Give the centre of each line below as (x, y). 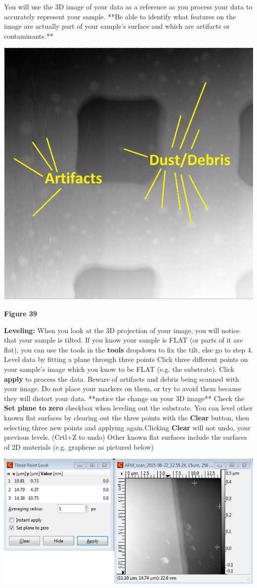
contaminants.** (29, 35)
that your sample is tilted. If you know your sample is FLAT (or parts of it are (124, 340)
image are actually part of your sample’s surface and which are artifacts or (117, 26)
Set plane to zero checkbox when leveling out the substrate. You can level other (128, 408)
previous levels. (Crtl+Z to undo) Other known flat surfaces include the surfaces (126, 437)
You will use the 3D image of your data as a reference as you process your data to (128, 6)
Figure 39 (21, 314)
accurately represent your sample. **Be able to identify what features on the (120, 16)
